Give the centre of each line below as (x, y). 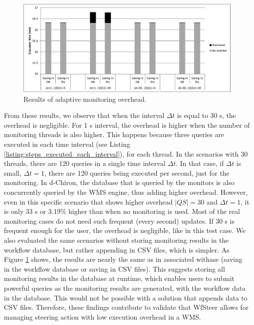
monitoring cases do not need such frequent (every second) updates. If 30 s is (119, 221)
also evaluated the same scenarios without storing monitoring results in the (116, 240)
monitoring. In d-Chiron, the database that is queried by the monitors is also (119, 182)
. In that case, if (200, 163)
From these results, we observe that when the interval (84, 115)
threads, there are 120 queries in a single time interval (85, 163)
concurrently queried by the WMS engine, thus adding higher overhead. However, (126, 192)
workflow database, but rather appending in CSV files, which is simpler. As (117, 249)
